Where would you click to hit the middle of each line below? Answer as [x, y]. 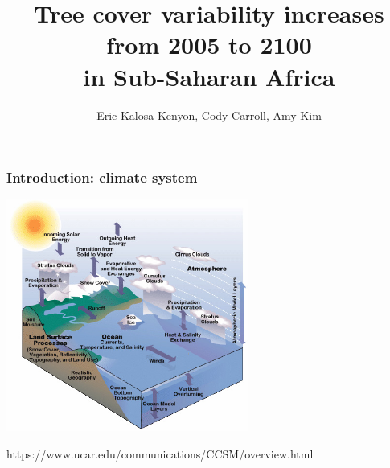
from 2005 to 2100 [209, 45]
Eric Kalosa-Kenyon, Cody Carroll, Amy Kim [209, 115]
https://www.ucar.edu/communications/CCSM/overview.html [160, 453]
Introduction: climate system [102, 177]
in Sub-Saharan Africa [209, 76]
